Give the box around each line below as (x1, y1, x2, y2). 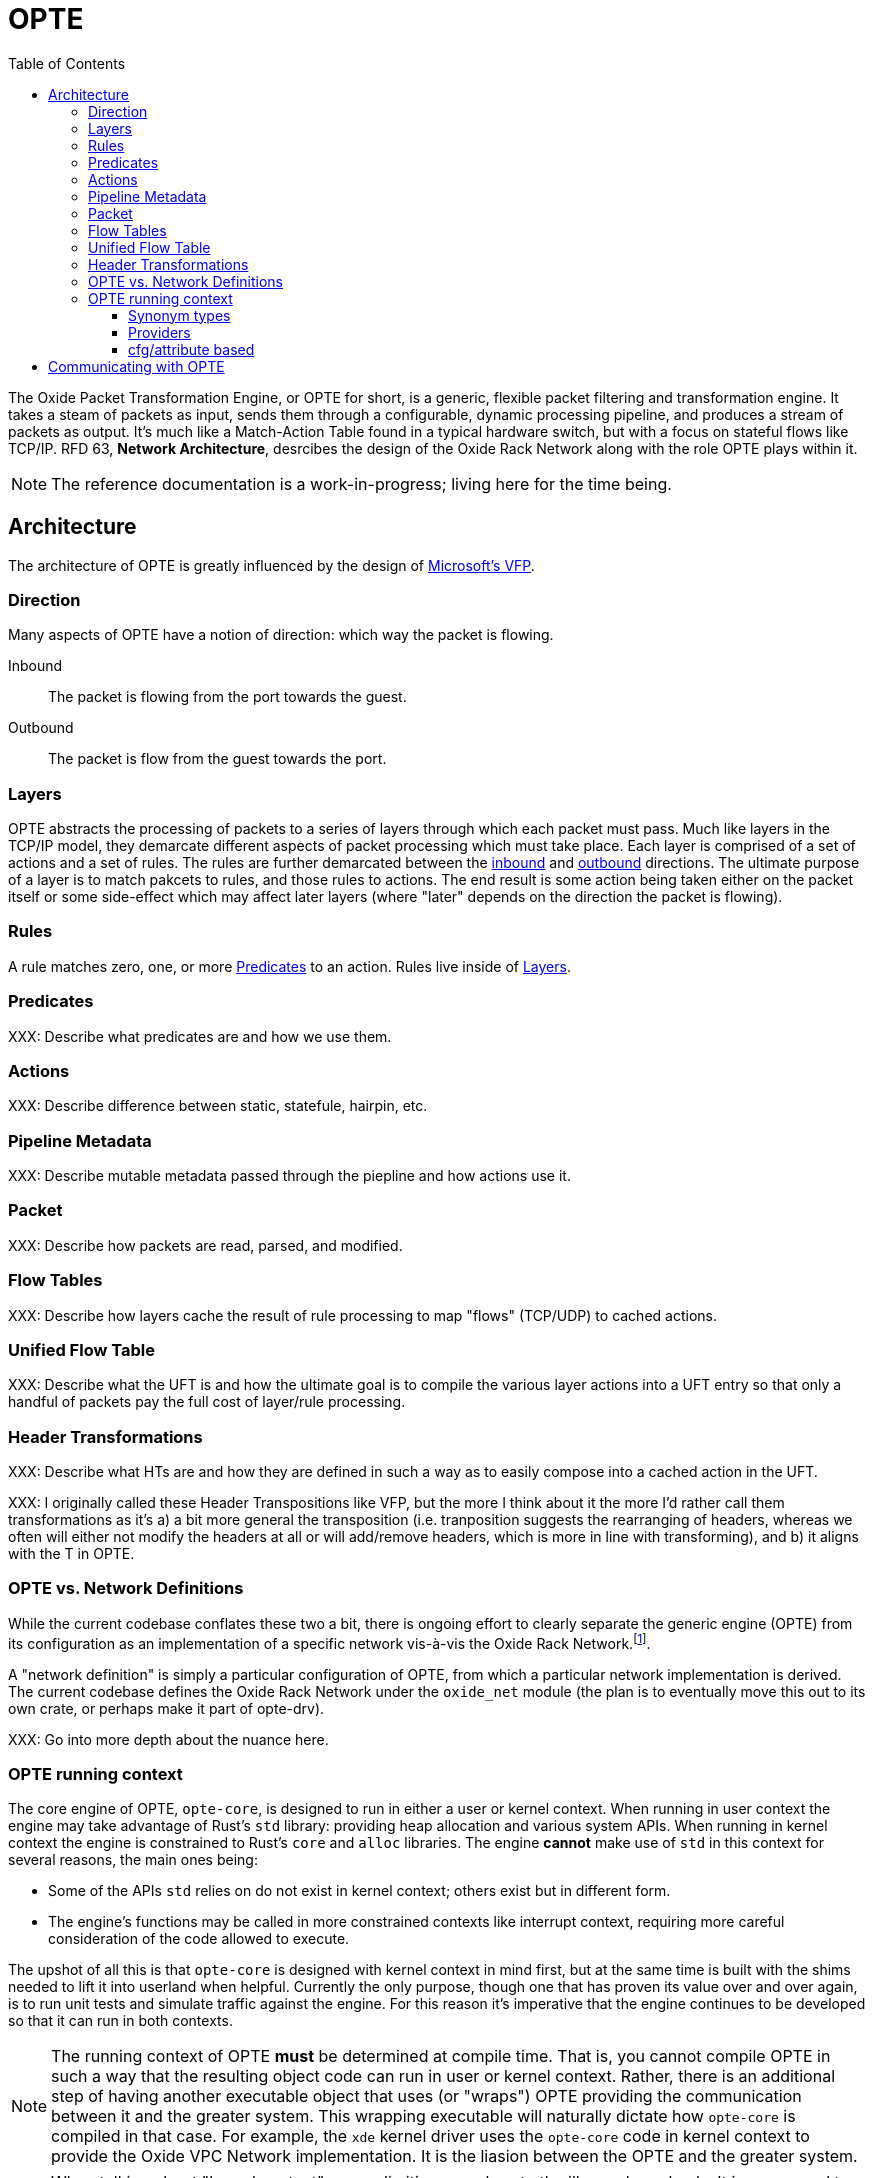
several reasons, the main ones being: (8, 1851, 258, 1869)
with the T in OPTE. (8, 1545, 135, 1563)
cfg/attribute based (128, 340, 255, 358)
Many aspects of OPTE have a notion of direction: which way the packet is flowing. (8, 626, 554, 644)
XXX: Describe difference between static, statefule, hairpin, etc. (8, 1097, 428, 1115)
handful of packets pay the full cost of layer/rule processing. (8, 1393, 406, 1411)
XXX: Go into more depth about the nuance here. (8, 1730, 329, 1748)
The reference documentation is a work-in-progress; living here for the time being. (51, 473, 672, 494)
